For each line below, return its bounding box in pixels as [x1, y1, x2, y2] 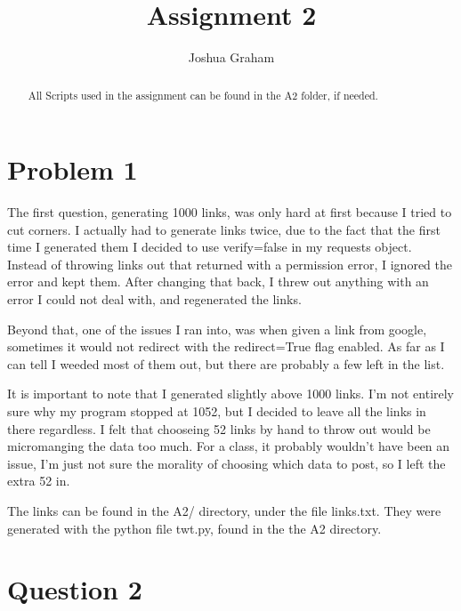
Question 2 [7, 571, 142, 607]
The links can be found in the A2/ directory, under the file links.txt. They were [7, 502, 441, 520]
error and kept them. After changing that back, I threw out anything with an [7, 272, 429, 291]
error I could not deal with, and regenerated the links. [7, 290, 302, 309]
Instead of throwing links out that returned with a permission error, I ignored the [7, 254, 452, 273]
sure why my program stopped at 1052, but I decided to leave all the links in [7, 402, 426, 421]
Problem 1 [7, 151, 138, 188]
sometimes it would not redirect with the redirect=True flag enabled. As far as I [7, 337, 445, 356]
